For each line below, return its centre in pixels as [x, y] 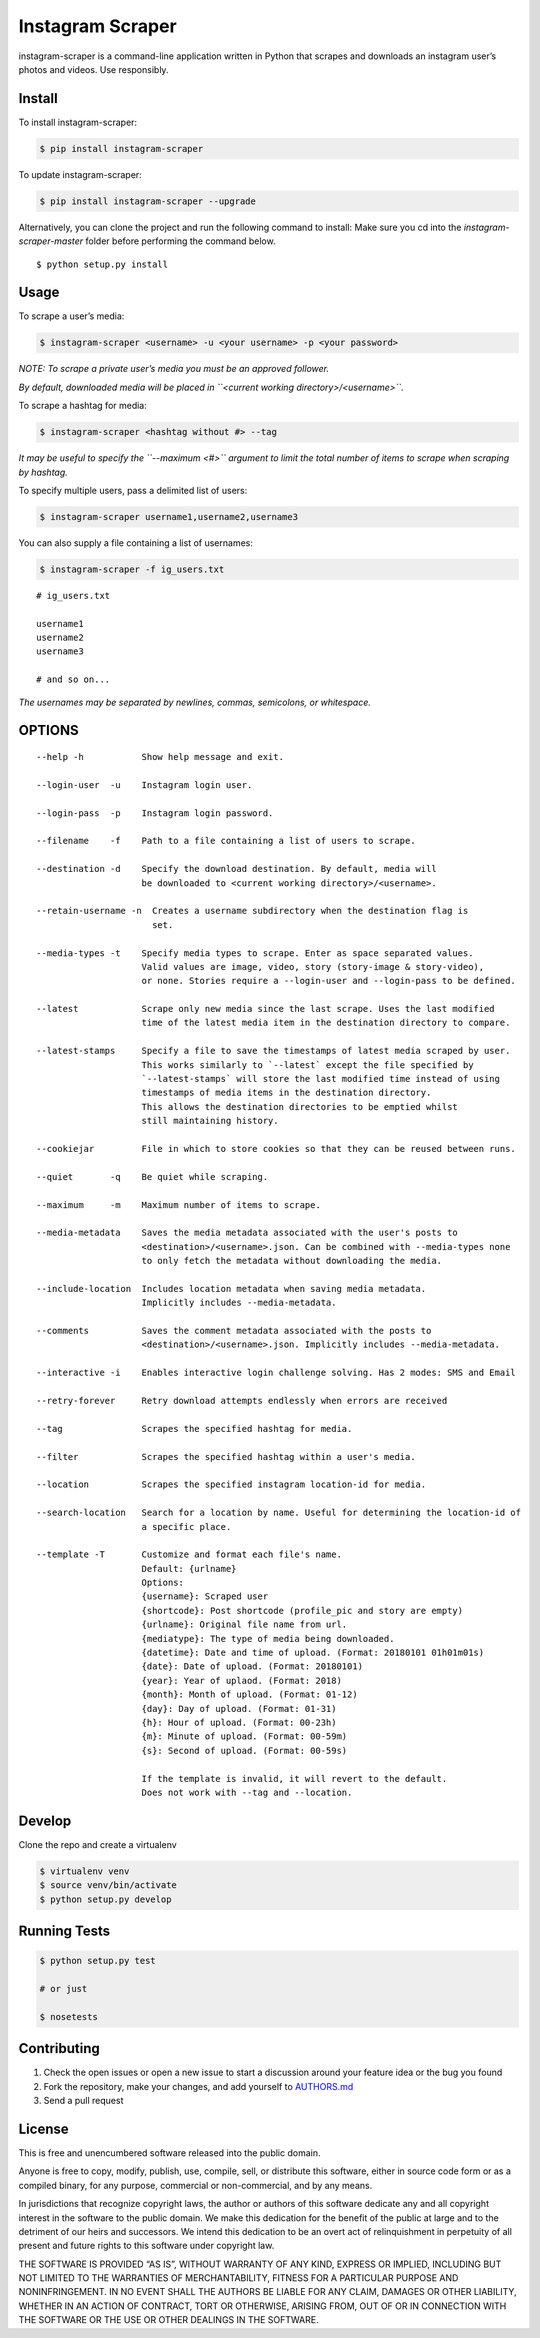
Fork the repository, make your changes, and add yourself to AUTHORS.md [198, 2086]
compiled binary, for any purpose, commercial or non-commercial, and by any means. [195, 2185]
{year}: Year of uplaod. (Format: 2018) [241, 1680]
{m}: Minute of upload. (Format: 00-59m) [244, 1736]
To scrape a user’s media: [71, 316]
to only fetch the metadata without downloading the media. [292, 1261]
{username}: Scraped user [205, 1596]
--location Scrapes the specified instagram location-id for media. [231, 1484]
